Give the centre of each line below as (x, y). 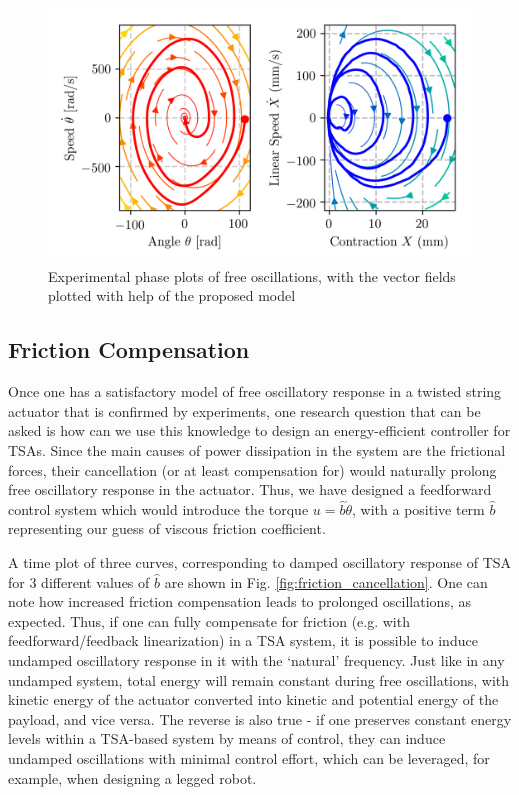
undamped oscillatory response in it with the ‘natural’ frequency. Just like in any (256, 659)
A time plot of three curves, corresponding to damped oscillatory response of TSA (260, 561)
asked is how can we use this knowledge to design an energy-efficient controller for (259, 430)
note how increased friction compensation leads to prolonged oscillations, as (239, 601)
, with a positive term (418, 508)
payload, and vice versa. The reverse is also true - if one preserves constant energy (260, 718)
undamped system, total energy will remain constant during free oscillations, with (259, 679)
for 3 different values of (79, 581)
